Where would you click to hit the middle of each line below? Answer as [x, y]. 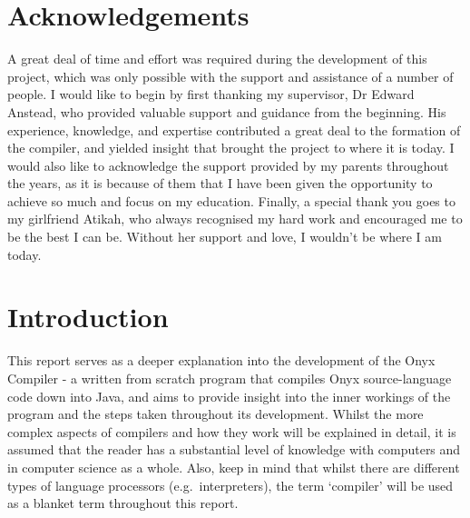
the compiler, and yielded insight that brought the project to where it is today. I [231, 148]
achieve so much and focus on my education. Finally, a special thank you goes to [231, 200]
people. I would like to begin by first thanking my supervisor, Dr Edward [211, 94]
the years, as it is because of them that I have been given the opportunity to [220, 183]
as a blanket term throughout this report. [123, 503]
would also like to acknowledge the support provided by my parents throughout [228, 165]
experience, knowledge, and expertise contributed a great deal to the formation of [234, 129]
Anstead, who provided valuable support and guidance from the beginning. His [227, 111]
